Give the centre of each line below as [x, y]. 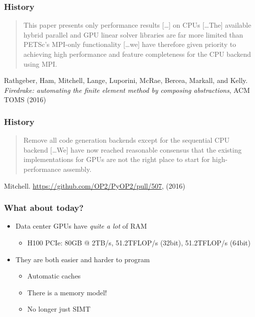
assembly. [77, 169]
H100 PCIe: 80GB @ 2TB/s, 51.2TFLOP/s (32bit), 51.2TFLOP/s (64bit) [139, 242]
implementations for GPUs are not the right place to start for [117, 159]
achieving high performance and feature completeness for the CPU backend [137, 54]
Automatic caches [54, 276]
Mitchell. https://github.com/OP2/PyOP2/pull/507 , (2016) [95, 185]
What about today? [44, 208]
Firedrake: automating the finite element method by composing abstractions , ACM [127, 90]
